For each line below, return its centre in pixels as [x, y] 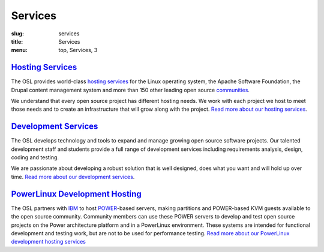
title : [17, 41]
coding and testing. [35, 157]
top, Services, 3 [78, 50]
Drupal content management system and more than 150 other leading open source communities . [130, 90]
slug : [17, 34]
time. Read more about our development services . [73, 177]
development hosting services [49, 242]
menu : [19, 50]
